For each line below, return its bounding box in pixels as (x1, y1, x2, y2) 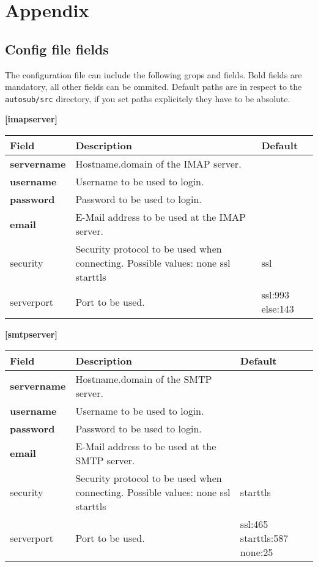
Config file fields (5, 39, 109, 58)
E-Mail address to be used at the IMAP (75, 210, 246, 224)
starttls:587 (240, 530, 289, 545)
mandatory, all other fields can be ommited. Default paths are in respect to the (5, 80, 302, 93)
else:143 (261, 302, 294, 316)
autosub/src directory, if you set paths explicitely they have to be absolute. (5, 92, 290, 105)
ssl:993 (261, 287, 289, 302)
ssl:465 (240, 516, 268, 531)
